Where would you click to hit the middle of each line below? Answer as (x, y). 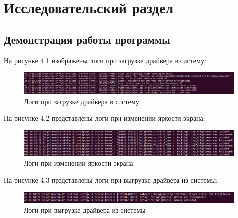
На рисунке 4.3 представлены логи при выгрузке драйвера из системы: (111, 180)
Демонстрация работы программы (87, 39)
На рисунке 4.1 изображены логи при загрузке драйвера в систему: (105, 60)
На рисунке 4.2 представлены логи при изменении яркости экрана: (105, 118)
